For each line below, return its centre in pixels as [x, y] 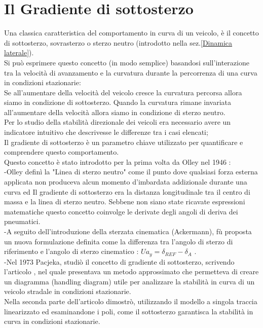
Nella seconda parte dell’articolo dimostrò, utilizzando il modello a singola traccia [131, 301]
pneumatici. [22, 221]
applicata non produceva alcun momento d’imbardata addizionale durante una [126, 182]
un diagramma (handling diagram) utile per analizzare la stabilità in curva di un [129, 281]
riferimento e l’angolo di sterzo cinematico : [71, 251]
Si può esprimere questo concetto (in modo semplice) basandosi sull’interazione [127, 62]
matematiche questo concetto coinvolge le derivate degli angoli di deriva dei [121, 211]
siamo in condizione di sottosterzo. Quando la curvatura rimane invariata [118, 102]
